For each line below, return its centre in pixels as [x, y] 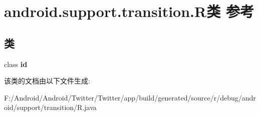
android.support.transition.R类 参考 [129, 11]
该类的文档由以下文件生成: [47, 81]
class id [16, 64]
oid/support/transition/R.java [50, 107]
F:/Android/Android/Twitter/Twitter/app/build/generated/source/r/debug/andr [130, 97]
